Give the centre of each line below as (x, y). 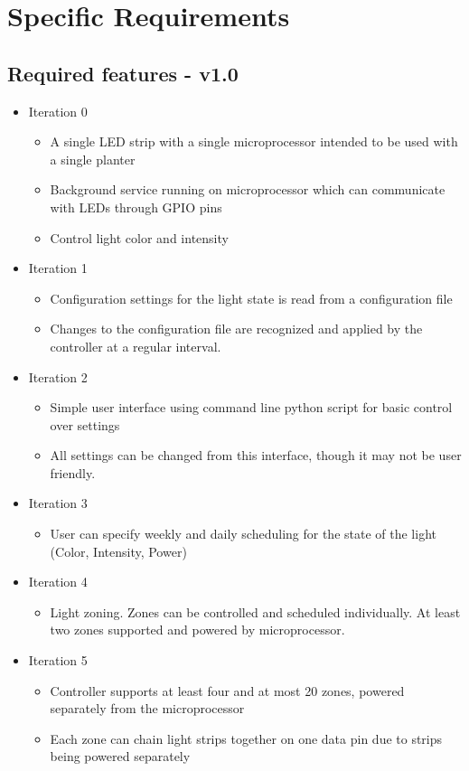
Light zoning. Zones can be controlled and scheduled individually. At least (255, 611)
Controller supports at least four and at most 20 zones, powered (227, 690)
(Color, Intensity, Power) (118, 551)
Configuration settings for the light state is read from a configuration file (251, 298)
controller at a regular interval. (136, 346)
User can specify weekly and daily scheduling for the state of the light (243, 534)
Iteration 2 (58, 376)
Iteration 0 (58, 111)
